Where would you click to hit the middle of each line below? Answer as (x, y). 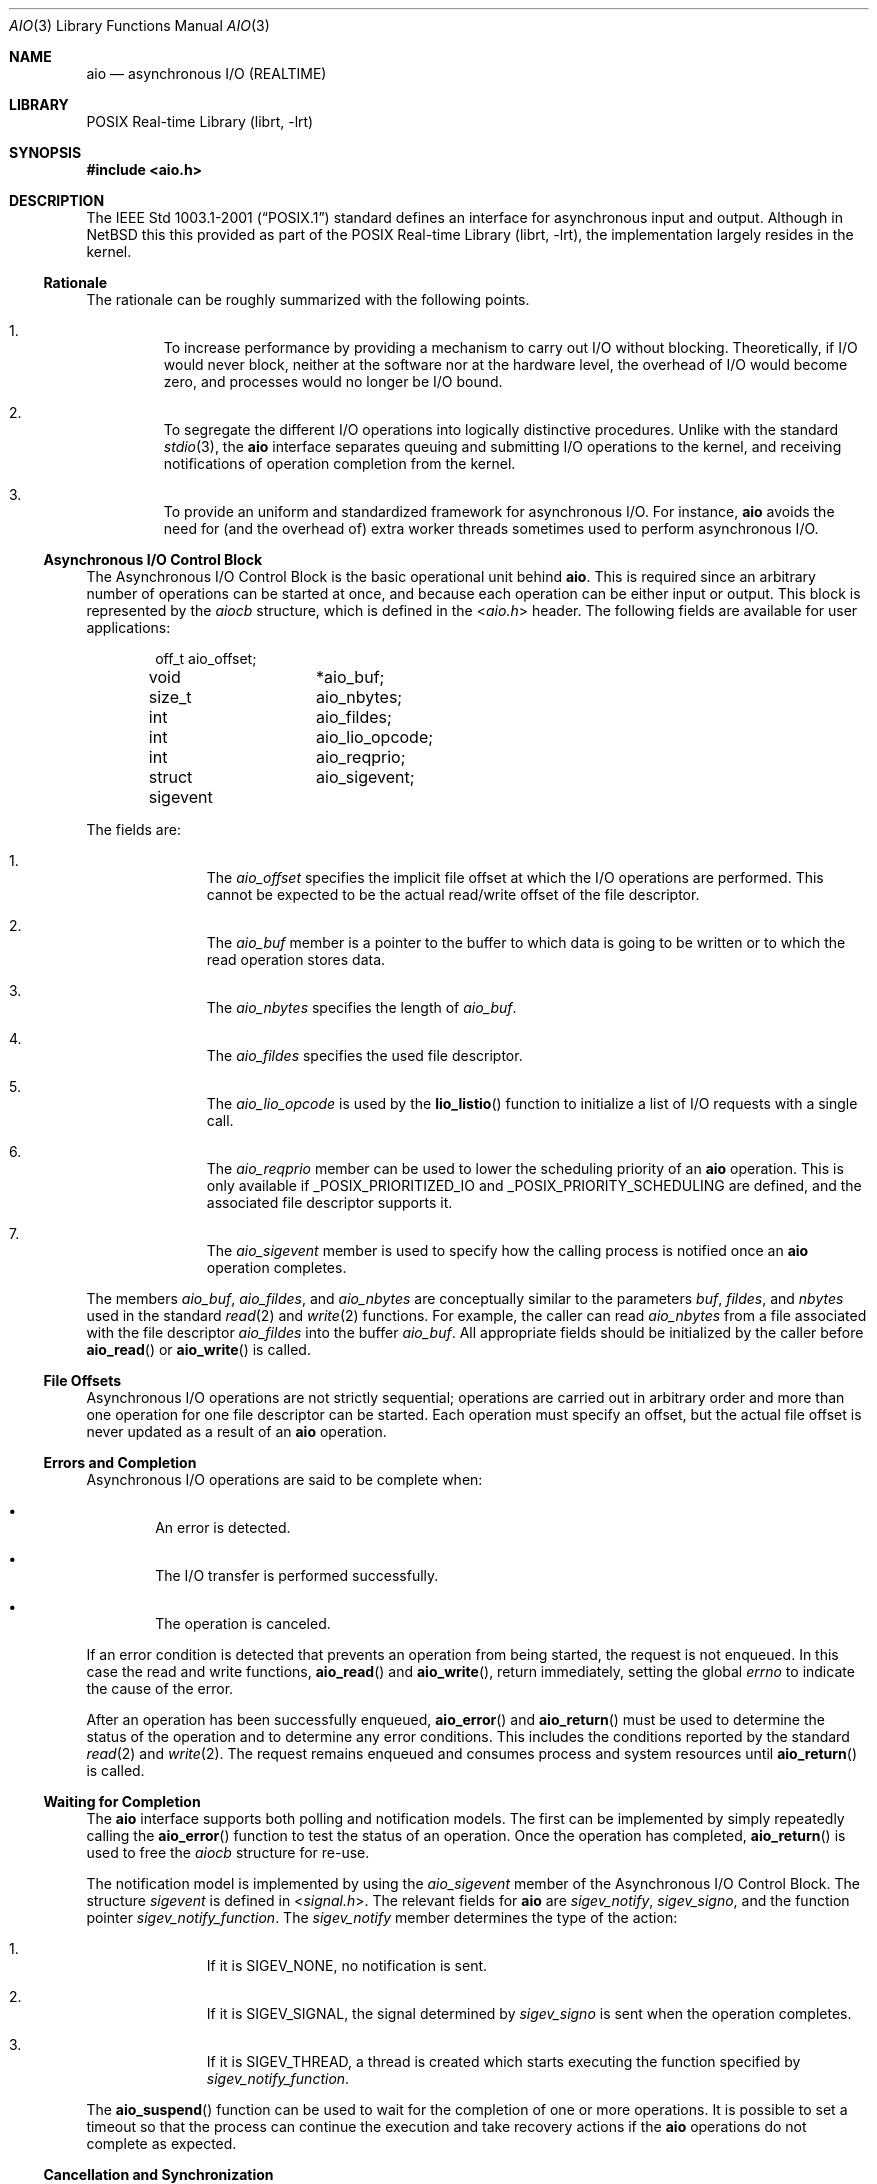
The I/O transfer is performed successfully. (297, 1575)
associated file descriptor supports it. (329, 1202)
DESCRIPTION (57, 200)
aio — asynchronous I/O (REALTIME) (206, 73)
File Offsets (82, 1380)
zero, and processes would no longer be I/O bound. (333, 381)
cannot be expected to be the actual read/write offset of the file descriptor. (453, 894)
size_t (170, 697)
